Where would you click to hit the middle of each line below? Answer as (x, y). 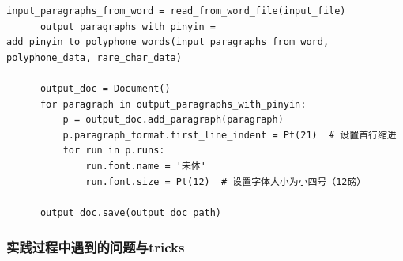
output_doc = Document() (105, 88)
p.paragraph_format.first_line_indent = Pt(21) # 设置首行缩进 (230, 135)
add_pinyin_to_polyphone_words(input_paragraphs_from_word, (168, 42)
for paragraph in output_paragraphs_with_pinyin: (173, 104)
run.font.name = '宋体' (146, 166)
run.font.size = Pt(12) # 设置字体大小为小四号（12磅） (226, 182)
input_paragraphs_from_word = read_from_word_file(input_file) (176, 11)
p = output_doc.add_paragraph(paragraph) (173, 120)
